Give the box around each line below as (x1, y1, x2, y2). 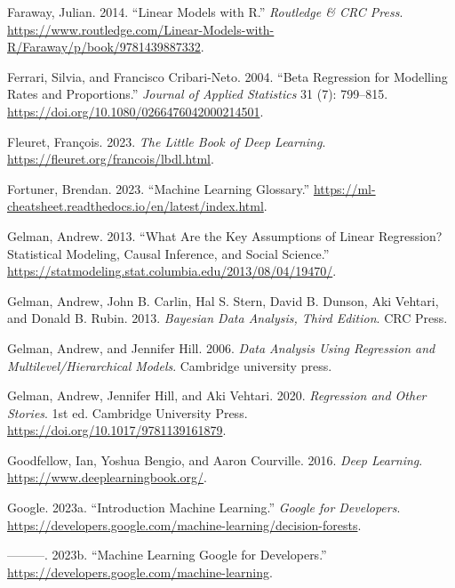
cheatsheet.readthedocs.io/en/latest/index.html (7, 197, 264, 215)
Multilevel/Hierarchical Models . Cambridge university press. (7, 356, 332, 375)
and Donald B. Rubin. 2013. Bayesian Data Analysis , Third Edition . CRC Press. (7, 309, 448, 327)
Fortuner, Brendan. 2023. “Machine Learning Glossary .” (7, 179, 310, 197)
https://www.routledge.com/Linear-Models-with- (7, 20, 275, 38)
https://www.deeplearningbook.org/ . (7, 468, 207, 487)
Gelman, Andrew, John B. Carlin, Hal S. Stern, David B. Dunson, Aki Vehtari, (7, 291, 439, 310)
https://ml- (313, 179, 376, 197)
